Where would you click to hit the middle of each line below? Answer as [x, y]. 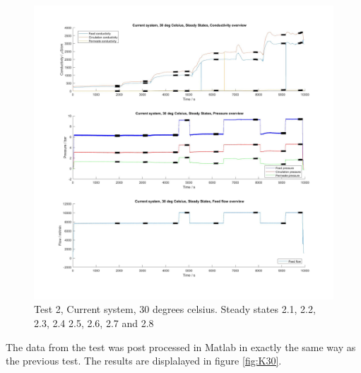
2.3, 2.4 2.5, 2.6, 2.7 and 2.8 [94, 322]
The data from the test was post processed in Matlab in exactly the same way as [181, 347]
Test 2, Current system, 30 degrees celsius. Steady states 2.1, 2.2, [175, 309]
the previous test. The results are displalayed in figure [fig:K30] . [144, 361]
